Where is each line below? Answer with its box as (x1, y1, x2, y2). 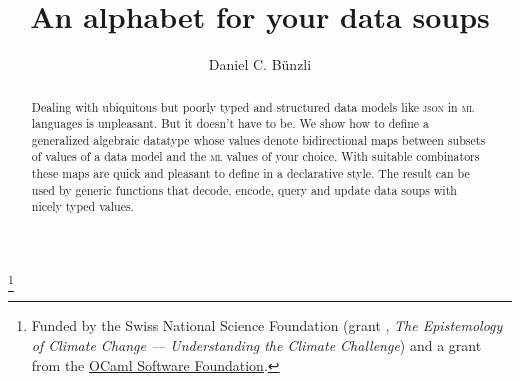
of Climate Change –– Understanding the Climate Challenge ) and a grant (31, 335, 482, 356)
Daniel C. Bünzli (208, 54, 312, 75)
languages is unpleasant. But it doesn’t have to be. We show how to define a (31, 115, 429, 132)
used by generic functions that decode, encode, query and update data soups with (31, 181, 457, 198)
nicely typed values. (31, 198, 134, 215)
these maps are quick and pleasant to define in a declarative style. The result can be (31, 165, 470, 182)
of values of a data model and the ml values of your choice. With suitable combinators (31, 148, 480, 165)
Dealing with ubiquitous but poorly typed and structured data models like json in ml (31, 98, 475, 115)
